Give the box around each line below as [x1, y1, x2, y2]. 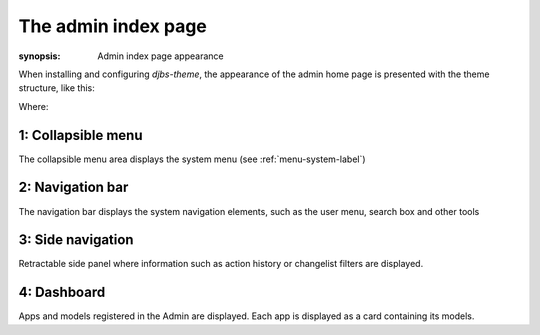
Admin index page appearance [97, 50, 224, 62]
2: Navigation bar [18, 179, 129, 196]
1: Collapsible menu [18, 126, 143, 144]
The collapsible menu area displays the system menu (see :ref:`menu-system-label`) [18, 153, 366, 165]
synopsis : [18, 50, 61, 62]
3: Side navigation [18, 231, 134, 249]
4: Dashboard [18, 284, 106, 301]
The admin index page [18, 15, 207, 37]
